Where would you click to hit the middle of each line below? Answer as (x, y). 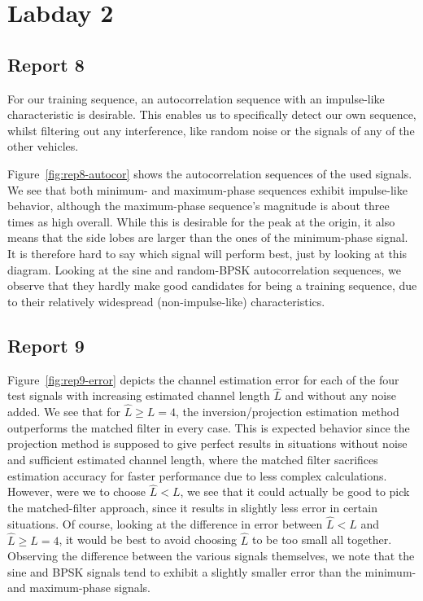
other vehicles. (43, 146)
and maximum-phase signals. (79, 588)
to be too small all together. (322, 540)
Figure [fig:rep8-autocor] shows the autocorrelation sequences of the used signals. (210, 173)
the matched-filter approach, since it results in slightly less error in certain (192, 507)
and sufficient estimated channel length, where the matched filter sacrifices (193, 459)
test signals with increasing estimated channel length (139, 395)
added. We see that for (64, 412)
